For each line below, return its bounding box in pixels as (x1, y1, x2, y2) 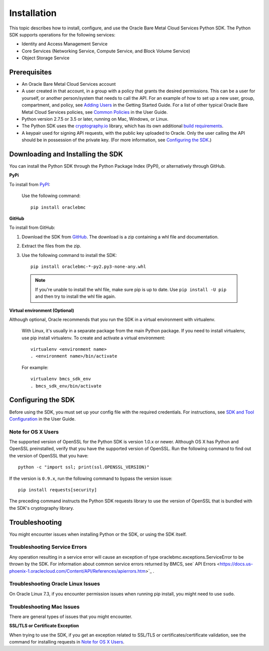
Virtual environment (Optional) (9, 307, 74, 313)
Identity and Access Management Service (21, 41, 108, 47)
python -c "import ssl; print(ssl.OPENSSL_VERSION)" (18, 464, 149, 470)
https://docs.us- (220, 561, 254, 567)
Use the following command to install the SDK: (21, 252, 117, 258)
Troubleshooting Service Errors (9, 544, 87, 551)
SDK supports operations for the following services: (9, 31, 116, 37)
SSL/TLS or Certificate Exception (9, 623, 79, 629)
